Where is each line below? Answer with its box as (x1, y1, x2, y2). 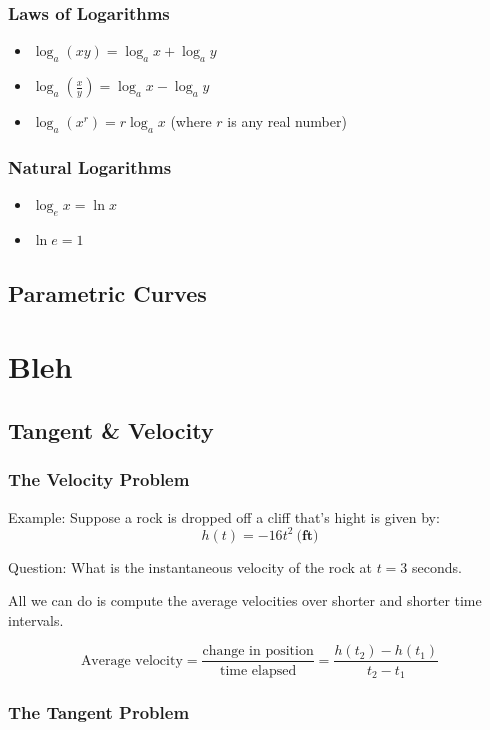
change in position (202, 644, 314, 659)
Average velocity (80, 653, 183, 668)
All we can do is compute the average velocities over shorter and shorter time (8, 590, 482, 611)
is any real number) (227, 111, 347, 132)
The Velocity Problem (8, 467, 190, 492)
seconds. (412, 556, 462, 577)
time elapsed (219, 663, 297, 678)
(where (170, 111, 212, 132)
